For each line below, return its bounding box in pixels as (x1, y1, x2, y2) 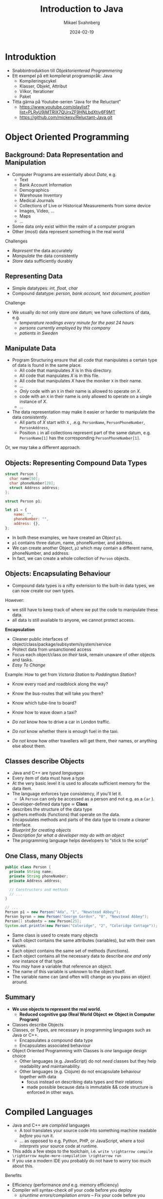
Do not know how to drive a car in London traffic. (12, 719, 110, 725)
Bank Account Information (19, 182, 72, 188)
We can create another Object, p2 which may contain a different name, (12, 545, 154, 551)
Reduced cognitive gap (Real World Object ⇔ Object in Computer (19, 1011, 155, 1017)
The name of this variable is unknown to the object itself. (12, 968, 126, 974)
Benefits (5, 1173, 22, 1178)
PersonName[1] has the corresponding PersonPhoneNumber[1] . (19, 435, 141, 441)
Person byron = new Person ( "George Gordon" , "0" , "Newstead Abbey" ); (5, 914, 149, 919)
